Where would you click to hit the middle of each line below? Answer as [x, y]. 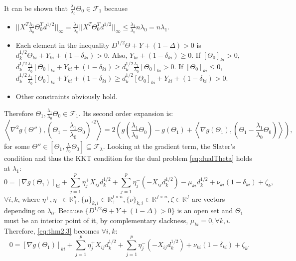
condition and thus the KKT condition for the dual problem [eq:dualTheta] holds [128, 158]
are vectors [208, 198]
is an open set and [205, 210]
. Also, [117, 55]
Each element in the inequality [63, 45]
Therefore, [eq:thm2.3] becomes [52, 230]
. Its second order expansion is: [126, 113]
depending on [25, 210]
